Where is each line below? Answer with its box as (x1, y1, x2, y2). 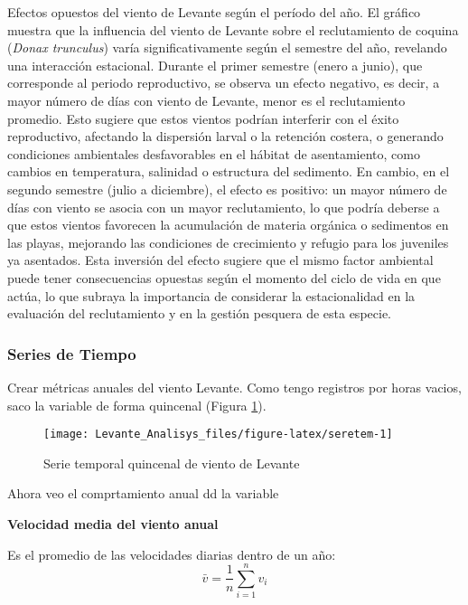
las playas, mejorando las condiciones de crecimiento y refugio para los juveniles (7, 232, 449, 251)
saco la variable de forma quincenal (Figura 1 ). (7, 395, 267, 414)
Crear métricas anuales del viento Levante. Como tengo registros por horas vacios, (7, 377, 462, 396)
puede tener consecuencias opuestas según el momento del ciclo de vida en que (7, 268, 441, 287)
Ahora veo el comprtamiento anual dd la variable (7, 484, 279, 503)
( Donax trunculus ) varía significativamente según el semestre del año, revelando (7, 38, 447, 57)
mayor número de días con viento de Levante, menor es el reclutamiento (7, 90, 406, 109)
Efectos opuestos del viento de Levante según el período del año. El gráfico (7, 3, 421, 21)
